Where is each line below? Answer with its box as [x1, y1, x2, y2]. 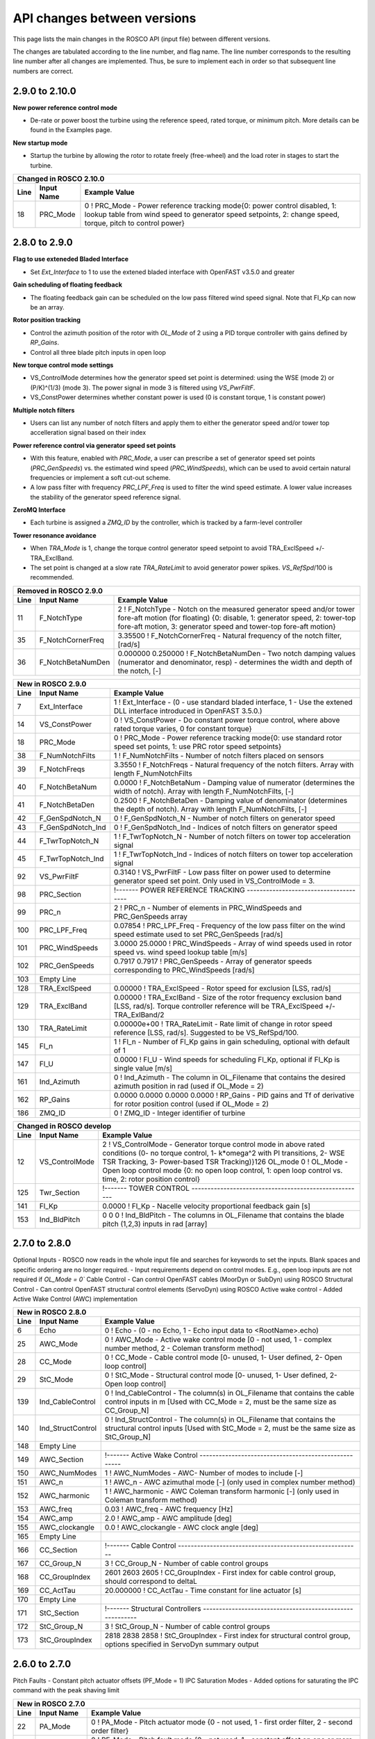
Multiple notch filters [12, 406, 75, 414]
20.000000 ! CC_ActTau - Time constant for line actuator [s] [104, 1586, 302, 1596]
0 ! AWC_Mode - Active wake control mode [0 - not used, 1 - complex [104, 1335, 333, 1345]
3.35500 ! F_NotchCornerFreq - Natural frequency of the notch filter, [117, 630, 342, 640]
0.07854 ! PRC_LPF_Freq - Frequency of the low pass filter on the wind [113, 920, 346, 930]
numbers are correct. [12, 67, 74, 75]
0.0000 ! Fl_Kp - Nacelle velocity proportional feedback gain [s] [101, 1201, 310, 1210]
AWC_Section [39, 1454, 84, 1464]
